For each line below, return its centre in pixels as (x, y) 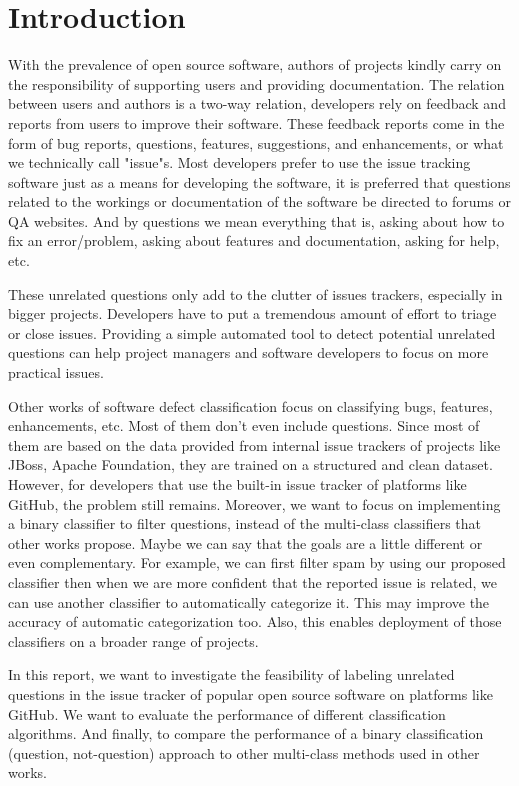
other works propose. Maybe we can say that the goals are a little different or (245, 542)
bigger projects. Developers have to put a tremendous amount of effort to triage (252, 313)
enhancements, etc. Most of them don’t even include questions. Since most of (244, 425)
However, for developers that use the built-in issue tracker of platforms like (237, 484)
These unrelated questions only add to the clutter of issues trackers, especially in (255, 293)
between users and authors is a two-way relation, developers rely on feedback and (257, 103)
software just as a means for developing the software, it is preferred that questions (259, 181)
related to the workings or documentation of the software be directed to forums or (259, 201)
